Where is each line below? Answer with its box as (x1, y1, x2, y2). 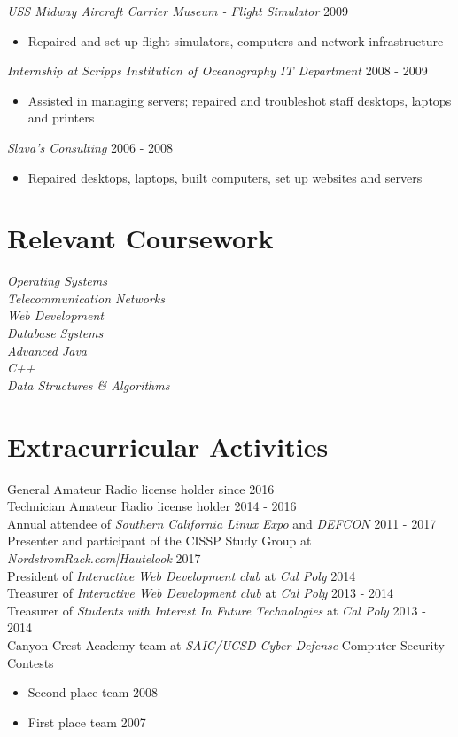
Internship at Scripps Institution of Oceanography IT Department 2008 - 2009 (7, 61, 428, 80)
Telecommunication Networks (7, 288, 166, 307)
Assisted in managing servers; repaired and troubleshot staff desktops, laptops (27, 90, 452, 109)
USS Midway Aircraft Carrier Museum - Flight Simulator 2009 (7, 2, 348, 20)
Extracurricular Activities (7, 427, 329, 464)
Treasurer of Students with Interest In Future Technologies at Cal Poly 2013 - (7, 600, 426, 619)
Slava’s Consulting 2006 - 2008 (7, 137, 174, 156)
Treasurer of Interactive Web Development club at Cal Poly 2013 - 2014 (7, 584, 393, 602)
